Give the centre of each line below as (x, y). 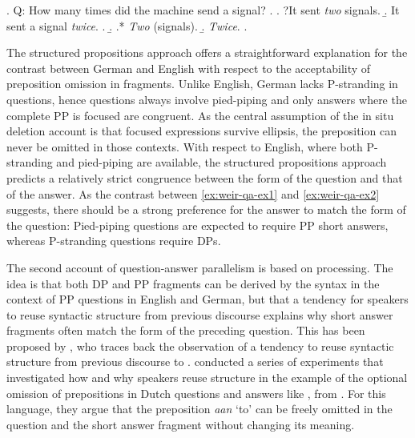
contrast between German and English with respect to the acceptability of (189, 68)
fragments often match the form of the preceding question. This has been (186, 330)
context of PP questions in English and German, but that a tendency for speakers (207, 299)
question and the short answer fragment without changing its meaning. (181, 424)
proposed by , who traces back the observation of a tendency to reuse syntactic (200, 346)
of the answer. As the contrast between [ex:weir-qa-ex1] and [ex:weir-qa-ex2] (193, 193)
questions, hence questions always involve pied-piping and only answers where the (207, 99)
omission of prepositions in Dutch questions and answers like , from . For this (196, 393)
